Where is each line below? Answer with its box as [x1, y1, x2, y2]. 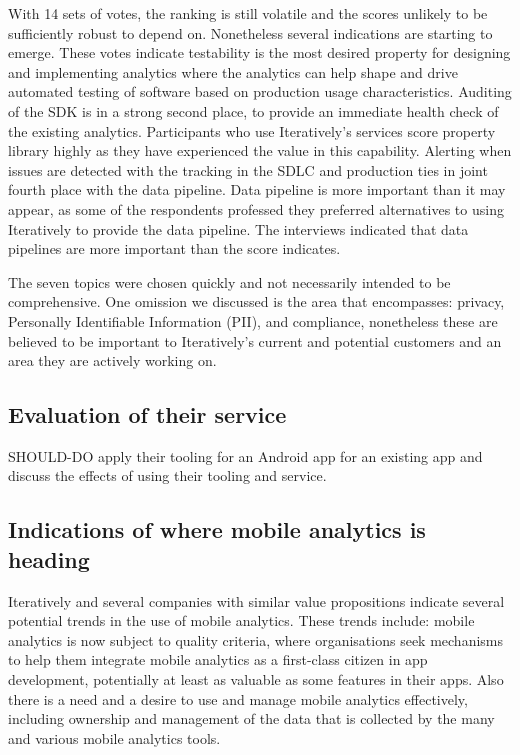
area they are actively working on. [8, 350, 217, 371]
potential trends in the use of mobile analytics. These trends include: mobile [8, 610, 475, 631]
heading [8, 543, 90, 574]
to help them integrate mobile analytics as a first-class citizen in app [8, 649, 428, 670]
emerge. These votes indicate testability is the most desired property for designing [8, 42, 511, 63]
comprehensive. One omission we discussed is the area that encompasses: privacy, [8, 291, 505, 312]
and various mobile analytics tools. [8, 727, 221, 748]
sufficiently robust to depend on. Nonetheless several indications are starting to [8, 22, 493, 43]
